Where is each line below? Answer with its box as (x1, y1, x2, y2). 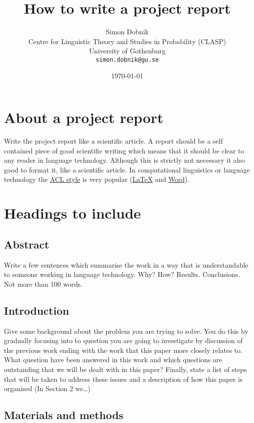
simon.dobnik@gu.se (95, 56, 159, 63)
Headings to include (4, 203, 141, 223)
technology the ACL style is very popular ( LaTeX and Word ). (4, 174, 189, 184)
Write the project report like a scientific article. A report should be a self (4, 136, 223, 146)
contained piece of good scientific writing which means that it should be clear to (4, 145, 244, 155)
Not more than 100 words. (4, 278, 83, 289)
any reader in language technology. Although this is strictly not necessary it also (4, 155, 245, 165)
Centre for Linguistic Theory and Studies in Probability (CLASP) (28, 36, 227, 46)
